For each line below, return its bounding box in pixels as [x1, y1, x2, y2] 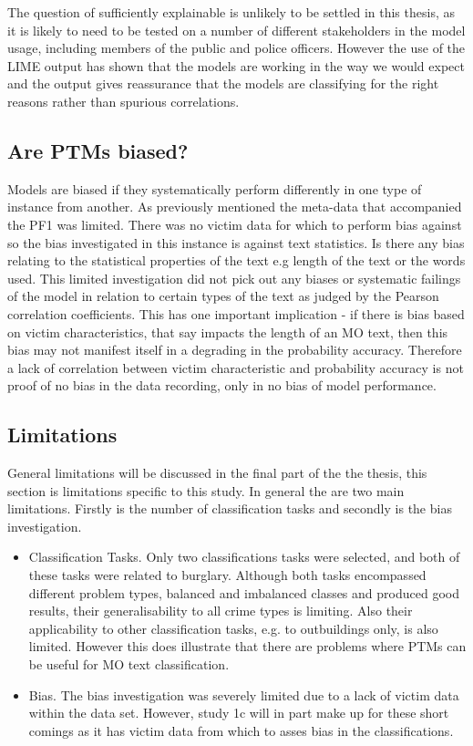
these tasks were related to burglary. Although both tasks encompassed [28, 565, 427, 585]
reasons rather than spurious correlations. [7, 91, 240, 110]
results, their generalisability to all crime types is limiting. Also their [28, 601, 413, 620]
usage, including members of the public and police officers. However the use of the [7, 38, 466, 57]
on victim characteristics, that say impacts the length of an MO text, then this [7, 322, 448, 341]
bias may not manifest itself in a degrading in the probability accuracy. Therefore [7, 340, 462, 359]
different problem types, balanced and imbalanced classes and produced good [28, 583, 459, 602]
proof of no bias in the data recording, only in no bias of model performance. [7, 376, 437, 395]
